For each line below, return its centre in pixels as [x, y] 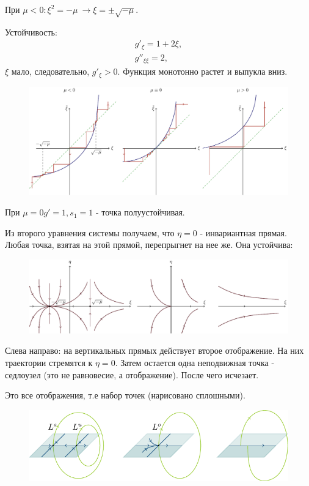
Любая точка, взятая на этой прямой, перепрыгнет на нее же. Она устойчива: [149, 245]
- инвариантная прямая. [243, 232]
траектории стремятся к [49, 363]
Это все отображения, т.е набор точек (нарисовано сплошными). [125, 395]
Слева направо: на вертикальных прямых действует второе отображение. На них [154, 350]
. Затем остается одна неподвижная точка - [195, 363]
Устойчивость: [31, 32]
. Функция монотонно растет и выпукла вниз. [202, 71]
